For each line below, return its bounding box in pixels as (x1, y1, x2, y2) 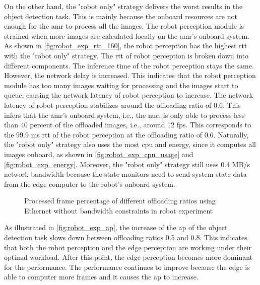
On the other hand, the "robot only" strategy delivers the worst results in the (4, 1, 243, 11)
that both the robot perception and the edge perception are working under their (4, 242, 252, 252)
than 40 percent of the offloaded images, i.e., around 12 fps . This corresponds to (4, 119, 251, 130)
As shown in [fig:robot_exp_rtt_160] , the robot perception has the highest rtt (4, 40, 247, 51)
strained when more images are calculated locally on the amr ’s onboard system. (4, 30, 250, 41)
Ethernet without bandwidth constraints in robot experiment (24, 205, 213, 216)
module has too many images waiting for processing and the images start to (4, 80, 238, 90)
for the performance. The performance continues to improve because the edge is (4, 261, 250, 272)
